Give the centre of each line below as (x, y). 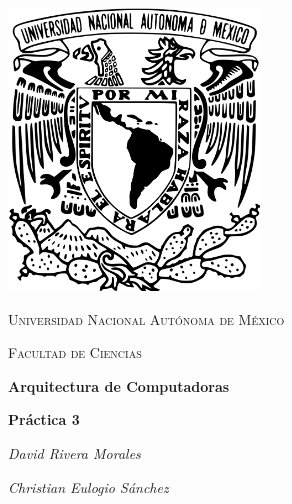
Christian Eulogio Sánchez (88, 486)
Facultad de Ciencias (75, 352)
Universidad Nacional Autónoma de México (146, 318)
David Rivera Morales (74, 452)
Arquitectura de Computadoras (119, 385)
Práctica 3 (44, 419)
